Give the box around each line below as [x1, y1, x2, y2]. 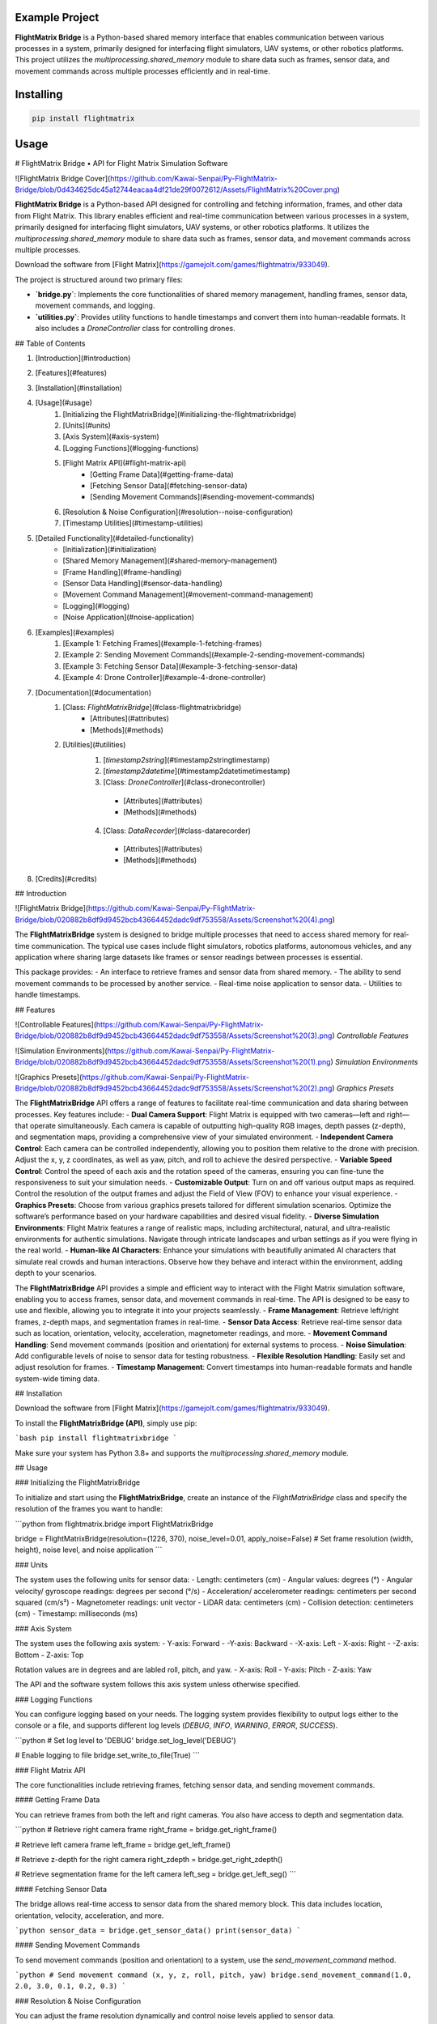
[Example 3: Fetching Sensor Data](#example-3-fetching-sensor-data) [62, 661, 299, 671]
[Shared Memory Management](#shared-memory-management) [62, 555, 278, 566]
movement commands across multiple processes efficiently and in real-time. [15, 66, 270, 76]
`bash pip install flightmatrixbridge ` [15, 1434, 178, 1443]
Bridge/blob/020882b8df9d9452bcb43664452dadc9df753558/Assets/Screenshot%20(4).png [15, 915, 333, 925]
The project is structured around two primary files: [15, 274, 184, 284]
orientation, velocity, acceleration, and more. [15, 1911, 164, 1920]
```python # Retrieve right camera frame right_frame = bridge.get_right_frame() [15, 1825, 278, 1835]
